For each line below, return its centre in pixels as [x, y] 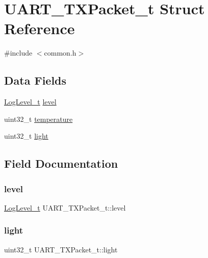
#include [18, 53]
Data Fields [35, 80]
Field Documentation [61, 163]
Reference [40, 28]
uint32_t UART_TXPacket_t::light [61, 249]
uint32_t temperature [38, 119]
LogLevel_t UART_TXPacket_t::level [65, 207]
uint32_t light [26, 136]
